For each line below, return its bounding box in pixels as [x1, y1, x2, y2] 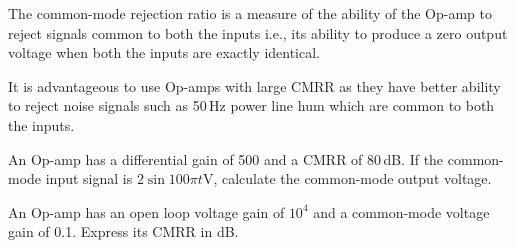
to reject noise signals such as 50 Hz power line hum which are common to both [8, 95, 495, 116]
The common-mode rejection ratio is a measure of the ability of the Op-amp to [8, 3, 493, 23]
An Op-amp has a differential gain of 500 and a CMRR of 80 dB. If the [8, 148, 444, 169]
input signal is [45, 168, 133, 189]
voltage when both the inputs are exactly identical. [8, 42, 321, 63]
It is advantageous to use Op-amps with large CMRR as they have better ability [8, 75, 501, 96]
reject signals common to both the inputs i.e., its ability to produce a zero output [8, 22, 508, 43]
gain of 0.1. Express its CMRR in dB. [8, 221, 239, 242]
